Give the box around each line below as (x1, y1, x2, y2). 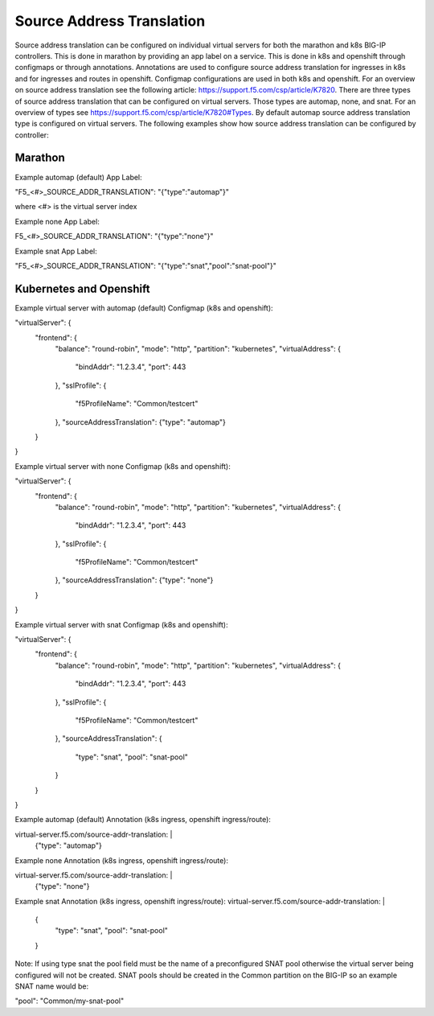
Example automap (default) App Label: (14, 172, 142, 182)
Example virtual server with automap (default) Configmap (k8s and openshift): (14, 302, 273, 313)
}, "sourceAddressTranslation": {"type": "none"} (55, 575, 214, 585)
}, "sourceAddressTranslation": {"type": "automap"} (55, 417, 227, 426)
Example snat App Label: (14, 246, 97, 256)
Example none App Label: (14, 216, 100, 226)
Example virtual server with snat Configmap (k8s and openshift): (14, 619, 228, 629)
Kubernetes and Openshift (14, 282, 150, 295)
